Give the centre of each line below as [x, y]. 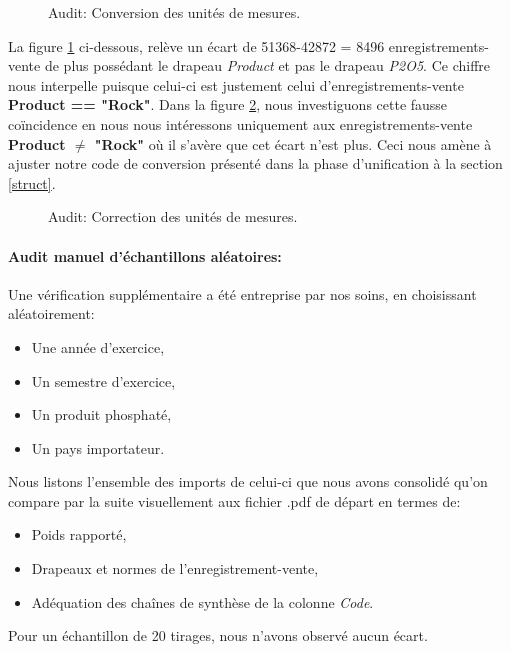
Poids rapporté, [79, 534]
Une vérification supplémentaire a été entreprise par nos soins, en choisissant [242, 293]
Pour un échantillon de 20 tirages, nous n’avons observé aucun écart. [218, 635]
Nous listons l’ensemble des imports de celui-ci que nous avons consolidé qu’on [248, 481]
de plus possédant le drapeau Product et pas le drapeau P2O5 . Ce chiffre [267, 65]
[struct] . [32, 182]
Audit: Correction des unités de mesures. [173, 216]
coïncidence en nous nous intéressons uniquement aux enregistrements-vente [240, 123]
